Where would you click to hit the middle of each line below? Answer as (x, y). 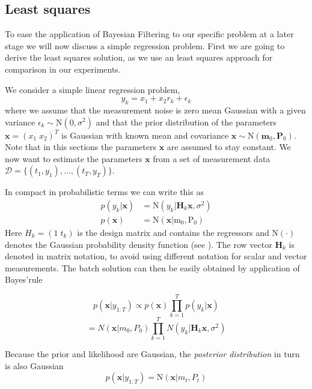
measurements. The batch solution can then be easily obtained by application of (152, 267)
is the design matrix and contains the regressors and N (178, 232)
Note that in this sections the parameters (81, 147)
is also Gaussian (34, 365)
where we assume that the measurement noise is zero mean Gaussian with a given (155, 110)
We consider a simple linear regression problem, (93, 89)
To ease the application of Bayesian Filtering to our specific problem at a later (149, 34)
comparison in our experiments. (63, 69)
